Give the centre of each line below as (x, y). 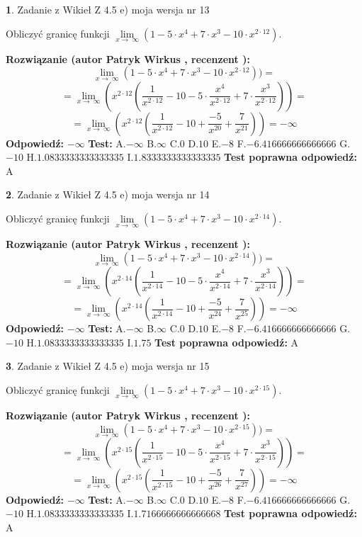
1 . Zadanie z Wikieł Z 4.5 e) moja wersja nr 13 (108, 9)
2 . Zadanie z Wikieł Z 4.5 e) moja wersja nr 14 (108, 194)
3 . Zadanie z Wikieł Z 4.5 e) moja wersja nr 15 (108, 366)
